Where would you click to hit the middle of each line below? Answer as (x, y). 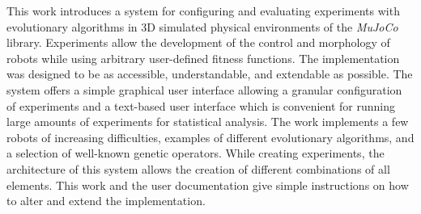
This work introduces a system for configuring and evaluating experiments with (203, 10)
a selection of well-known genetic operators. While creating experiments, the (196, 153)
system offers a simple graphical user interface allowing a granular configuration (204, 89)
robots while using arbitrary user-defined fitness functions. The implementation (203, 58)
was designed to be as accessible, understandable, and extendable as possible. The (210, 74)
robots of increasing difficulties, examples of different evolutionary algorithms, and (210, 137)
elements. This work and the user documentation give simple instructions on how (208, 185)
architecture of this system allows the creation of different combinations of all (198, 168)
